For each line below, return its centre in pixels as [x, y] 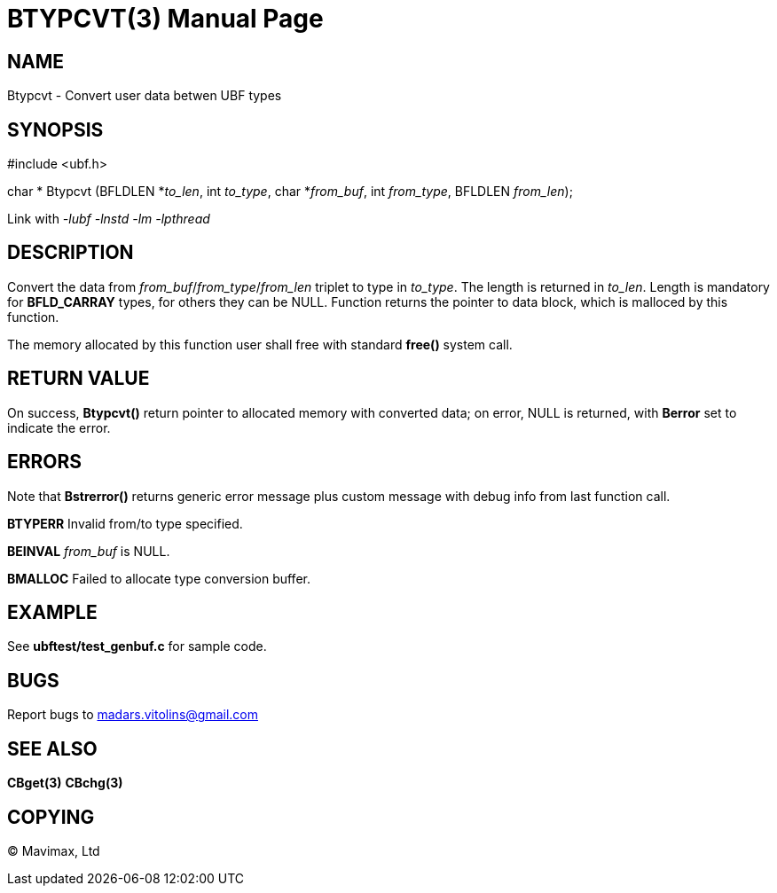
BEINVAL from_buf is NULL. [89, 551]
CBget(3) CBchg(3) [65, 783]
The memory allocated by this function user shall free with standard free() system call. [260, 344]
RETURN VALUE [78, 379]
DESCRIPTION [71, 253]
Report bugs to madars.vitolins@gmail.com [133, 715]
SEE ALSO [52, 748]
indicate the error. [59, 427]
